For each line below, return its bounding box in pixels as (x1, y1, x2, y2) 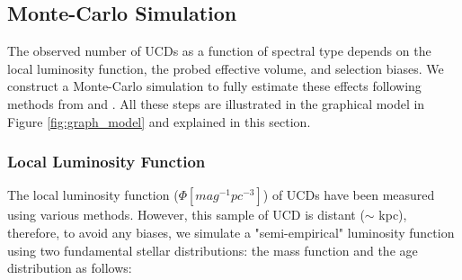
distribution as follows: (7, 258, 132, 277)
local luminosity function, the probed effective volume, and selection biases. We (7, 59, 444, 77)
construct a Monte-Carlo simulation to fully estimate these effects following (7, 77, 422, 95)
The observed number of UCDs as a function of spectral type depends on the (7, 41, 431, 60)
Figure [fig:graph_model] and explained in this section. (7, 112, 311, 131)
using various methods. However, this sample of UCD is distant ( (7, 205, 365, 224)
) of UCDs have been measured (262, 185, 435, 204)
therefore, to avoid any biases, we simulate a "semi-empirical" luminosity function (7, 222, 455, 241)
